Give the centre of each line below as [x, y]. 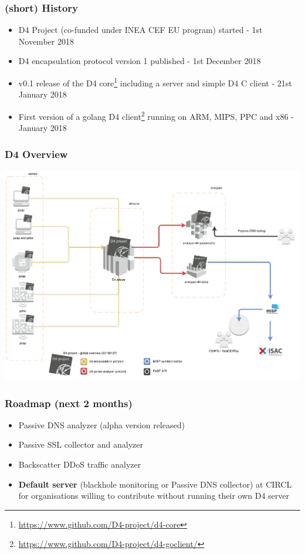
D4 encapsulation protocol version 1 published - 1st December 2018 [140, 61]
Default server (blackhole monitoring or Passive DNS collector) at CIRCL [155, 484]
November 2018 [46, 41]
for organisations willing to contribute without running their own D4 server [154, 496]
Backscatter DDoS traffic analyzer [80, 464]
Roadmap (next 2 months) [69, 403]
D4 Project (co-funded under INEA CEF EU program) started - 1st [140, 30]
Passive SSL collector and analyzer [81, 444]
